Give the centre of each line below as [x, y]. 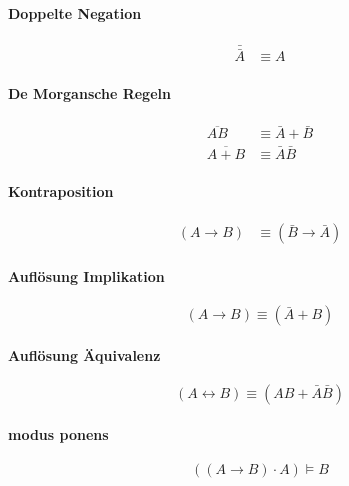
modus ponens [58, 433]
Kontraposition [61, 191]
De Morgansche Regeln [89, 92]
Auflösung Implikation [86, 275]
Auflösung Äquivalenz [84, 354]
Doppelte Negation [75, 12]
